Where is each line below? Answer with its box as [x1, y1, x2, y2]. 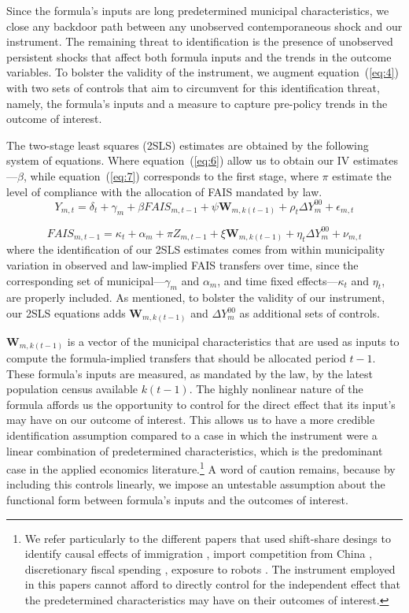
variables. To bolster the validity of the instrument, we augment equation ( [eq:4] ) [6, 64, 399, 80]
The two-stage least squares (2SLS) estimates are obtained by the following [6, 136, 369, 153]
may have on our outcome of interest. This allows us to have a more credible [6, 411, 375, 428]
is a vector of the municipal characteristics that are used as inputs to [67, 333, 400, 349]
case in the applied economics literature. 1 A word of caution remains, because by [6, 459, 396, 477]
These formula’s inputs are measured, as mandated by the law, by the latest [6, 365, 374, 381]
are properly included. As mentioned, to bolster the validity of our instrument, [6, 289, 385, 306]
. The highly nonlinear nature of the [189, 381, 363, 397]
